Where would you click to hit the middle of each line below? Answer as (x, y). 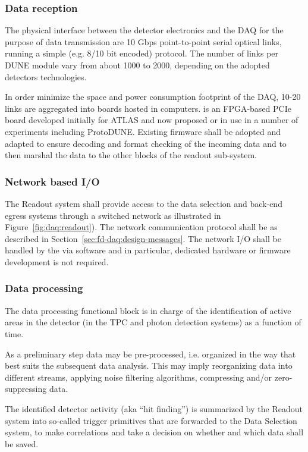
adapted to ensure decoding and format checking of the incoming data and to (146, 143)
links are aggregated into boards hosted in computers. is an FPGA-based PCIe (148, 108)
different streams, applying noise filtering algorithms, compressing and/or (139, 377)
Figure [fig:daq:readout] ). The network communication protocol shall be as (141, 227)
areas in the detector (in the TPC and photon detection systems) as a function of (153, 322)
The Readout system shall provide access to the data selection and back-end (144, 203)
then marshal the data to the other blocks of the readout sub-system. (131, 155)
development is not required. (57, 261)
